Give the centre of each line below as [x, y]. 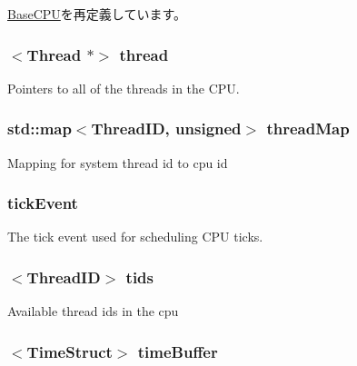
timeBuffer [178, 351]
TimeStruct [69, 351]
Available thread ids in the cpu [93, 311]
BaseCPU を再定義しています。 [97, 14]
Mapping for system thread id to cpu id [118, 162]
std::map [40, 129]
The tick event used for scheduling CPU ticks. [135, 237]
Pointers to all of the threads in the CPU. [124, 88]
